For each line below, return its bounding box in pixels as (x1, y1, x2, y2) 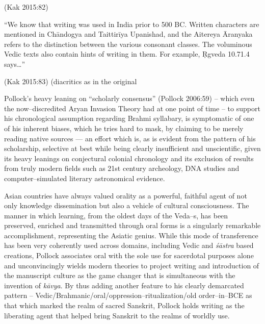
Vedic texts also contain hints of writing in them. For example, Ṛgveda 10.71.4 (4, 48, 250, 59)
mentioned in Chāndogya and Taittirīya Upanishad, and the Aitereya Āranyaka (4, 29, 253, 39)
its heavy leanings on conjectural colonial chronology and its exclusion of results (4, 153, 254, 163)
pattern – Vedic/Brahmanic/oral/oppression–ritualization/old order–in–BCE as (4, 290, 252, 301)
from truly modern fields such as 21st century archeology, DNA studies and (4, 163, 240, 173)
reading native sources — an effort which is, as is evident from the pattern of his (4, 133, 256, 143)
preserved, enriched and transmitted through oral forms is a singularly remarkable (4, 220, 261, 231)
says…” (4, 58, 25, 69)
